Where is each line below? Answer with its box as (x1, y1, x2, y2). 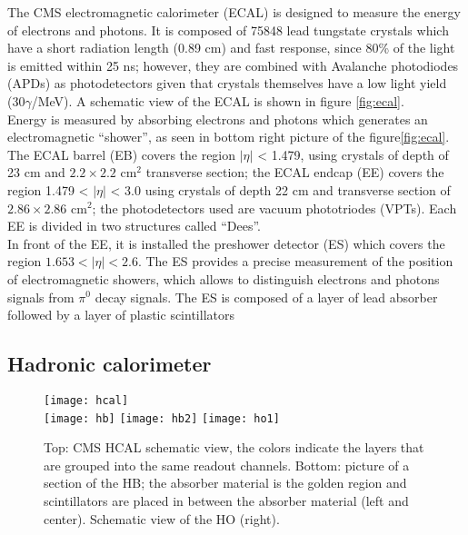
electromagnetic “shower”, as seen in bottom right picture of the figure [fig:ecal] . (7, 127, 450, 146)
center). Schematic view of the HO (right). (44, 509, 280, 528)
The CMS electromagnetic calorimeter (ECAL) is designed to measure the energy (7, 3, 461, 21)
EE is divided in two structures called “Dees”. (7, 216, 262, 235)
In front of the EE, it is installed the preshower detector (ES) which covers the (7, 233, 445, 253)
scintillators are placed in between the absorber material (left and (44, 490, 409, 510)
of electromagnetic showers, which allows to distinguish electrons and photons (7, 269, 440, 288)
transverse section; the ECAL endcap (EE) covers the (145, 163, 444, 182)
